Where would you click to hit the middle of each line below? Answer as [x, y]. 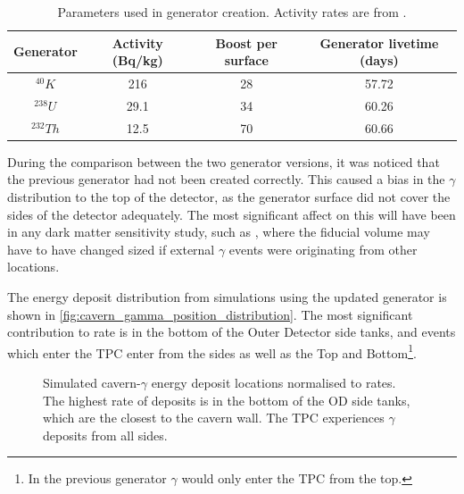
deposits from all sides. [105, 435]
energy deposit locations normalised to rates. [273, 382]
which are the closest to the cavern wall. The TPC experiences [214, 418]
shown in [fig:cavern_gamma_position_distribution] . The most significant [210, 314]
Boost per [246, 42]
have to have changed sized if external [111, 249]
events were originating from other [323, 249]
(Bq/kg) [137, 60]
